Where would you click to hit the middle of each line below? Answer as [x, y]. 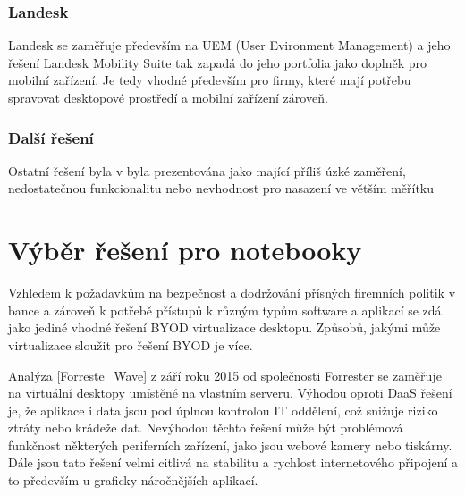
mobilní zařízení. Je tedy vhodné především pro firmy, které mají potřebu [210, 80]
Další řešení [51, 137]
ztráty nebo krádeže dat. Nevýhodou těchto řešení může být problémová [206, 428]
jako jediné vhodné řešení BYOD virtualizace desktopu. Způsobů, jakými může [224, 327]
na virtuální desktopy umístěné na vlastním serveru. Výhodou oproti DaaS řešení [230, 393]
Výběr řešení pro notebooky [185, 250]
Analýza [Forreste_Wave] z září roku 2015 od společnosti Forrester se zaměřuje [225, 375]
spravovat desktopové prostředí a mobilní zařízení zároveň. [168, 97]
